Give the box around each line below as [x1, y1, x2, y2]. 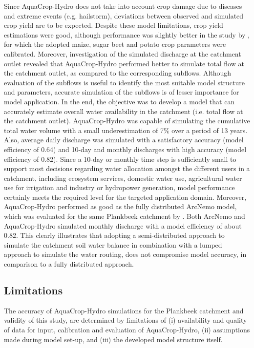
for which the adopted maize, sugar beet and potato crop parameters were [4, 39, 226, 49]
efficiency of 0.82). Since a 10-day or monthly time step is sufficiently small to [4, 154, 236, 164]
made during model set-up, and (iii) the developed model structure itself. [4, 334, 223, 344]
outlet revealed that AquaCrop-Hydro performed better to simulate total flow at [4, 58, 244, 68]
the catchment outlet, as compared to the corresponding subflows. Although [4, 68, 232, 78]
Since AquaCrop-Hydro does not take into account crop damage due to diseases [4, 1, 242, 11]
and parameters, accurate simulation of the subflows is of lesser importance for [4, 87, 239, 97]
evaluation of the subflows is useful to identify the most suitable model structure [4, 77, 245, 87]
